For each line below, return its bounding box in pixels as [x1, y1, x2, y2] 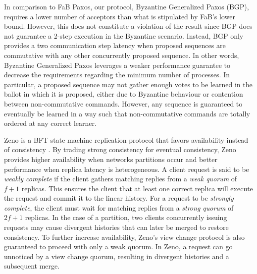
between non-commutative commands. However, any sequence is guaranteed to [4, 98, 243, 109]
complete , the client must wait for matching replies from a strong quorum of [4, 202, 234, 213]
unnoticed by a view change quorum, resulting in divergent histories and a [4, 251, 229, 261]
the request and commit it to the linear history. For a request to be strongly [4, 193, 234, 203]
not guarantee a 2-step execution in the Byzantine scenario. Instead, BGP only [4, 30, 244, 41]
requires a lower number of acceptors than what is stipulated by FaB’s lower [4, 11, 235, 21]
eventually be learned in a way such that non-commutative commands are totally [4, 108, 250, 118]
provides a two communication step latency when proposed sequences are [4, 40, 226, 51]
